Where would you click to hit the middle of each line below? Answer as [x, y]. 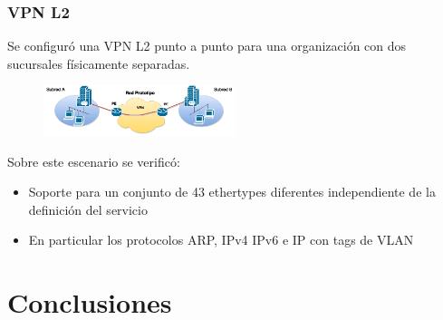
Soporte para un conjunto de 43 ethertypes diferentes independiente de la [232, 192]
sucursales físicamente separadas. [99, 63]
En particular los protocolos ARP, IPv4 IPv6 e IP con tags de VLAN [221, 240]
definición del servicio [88, 209]
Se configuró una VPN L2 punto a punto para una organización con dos [207, 46]
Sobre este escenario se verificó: [94, 161]
